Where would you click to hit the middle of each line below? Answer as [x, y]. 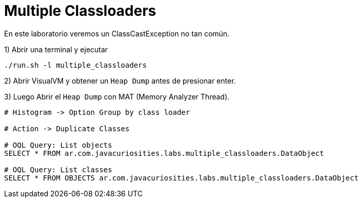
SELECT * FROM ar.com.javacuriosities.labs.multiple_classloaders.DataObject [164, 153]
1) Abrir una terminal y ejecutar [56, 49]
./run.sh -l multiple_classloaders [76, 65]
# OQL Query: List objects [58, 145]
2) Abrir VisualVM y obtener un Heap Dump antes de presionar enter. [120, 80]
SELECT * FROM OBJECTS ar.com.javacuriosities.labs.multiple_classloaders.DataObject [182, 178]
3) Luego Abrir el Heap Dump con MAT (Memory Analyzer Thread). [117, 96]
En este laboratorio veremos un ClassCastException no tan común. [117, 33]
